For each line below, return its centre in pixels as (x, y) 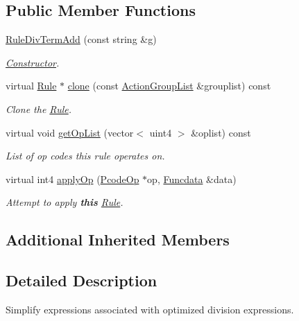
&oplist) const (221, 132)
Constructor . (33, 62)
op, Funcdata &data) (192, 179)
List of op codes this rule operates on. (85, 156)
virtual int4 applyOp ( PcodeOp (72, 179)
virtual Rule (31, 86)
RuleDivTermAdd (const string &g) (81, 39)
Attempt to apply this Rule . (65, 202)
